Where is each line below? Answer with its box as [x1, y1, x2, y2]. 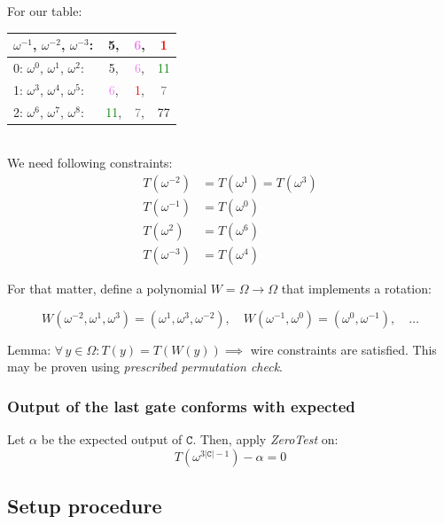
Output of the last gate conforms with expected [7, 395, 355, 417]
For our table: [7, 2, 82, 20]
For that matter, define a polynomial [7, 279, 207, 298]
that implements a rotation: [281, 279, 432, 298]
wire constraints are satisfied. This [250, 340, 437, 358]
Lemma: [7, 340, 51, 358]
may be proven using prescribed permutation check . [7, 357, 283, 376]
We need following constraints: [7, 153, 173, 172]
